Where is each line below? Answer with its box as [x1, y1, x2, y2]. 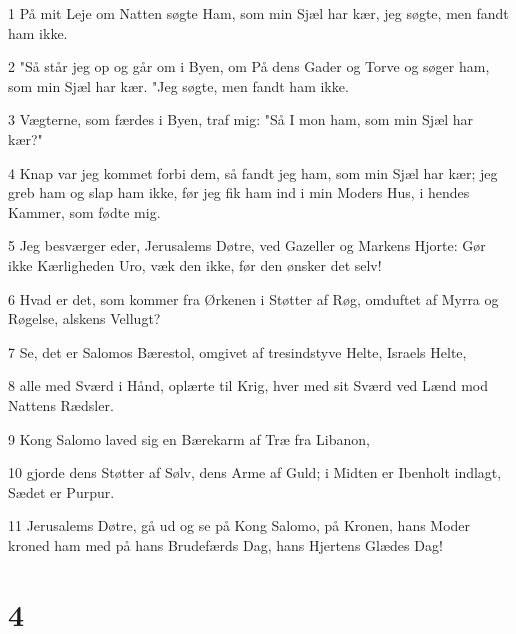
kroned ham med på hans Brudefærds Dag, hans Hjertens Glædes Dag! [8, 534, 443, 555]
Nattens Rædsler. [8, 394, 114, 415]
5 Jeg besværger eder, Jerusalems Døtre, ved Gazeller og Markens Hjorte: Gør [8, 235, 486, 256]
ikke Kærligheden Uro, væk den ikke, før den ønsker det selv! [8, 254, 382, 275]
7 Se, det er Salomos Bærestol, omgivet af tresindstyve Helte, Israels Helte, [8, 341, 467, 362]
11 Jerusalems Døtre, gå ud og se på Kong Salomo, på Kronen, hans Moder [8, 515, 471, 536]
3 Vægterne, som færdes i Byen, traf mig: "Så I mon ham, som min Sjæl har [8, 109, 474, 130]
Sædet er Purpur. [8, 481, 115, 502]
